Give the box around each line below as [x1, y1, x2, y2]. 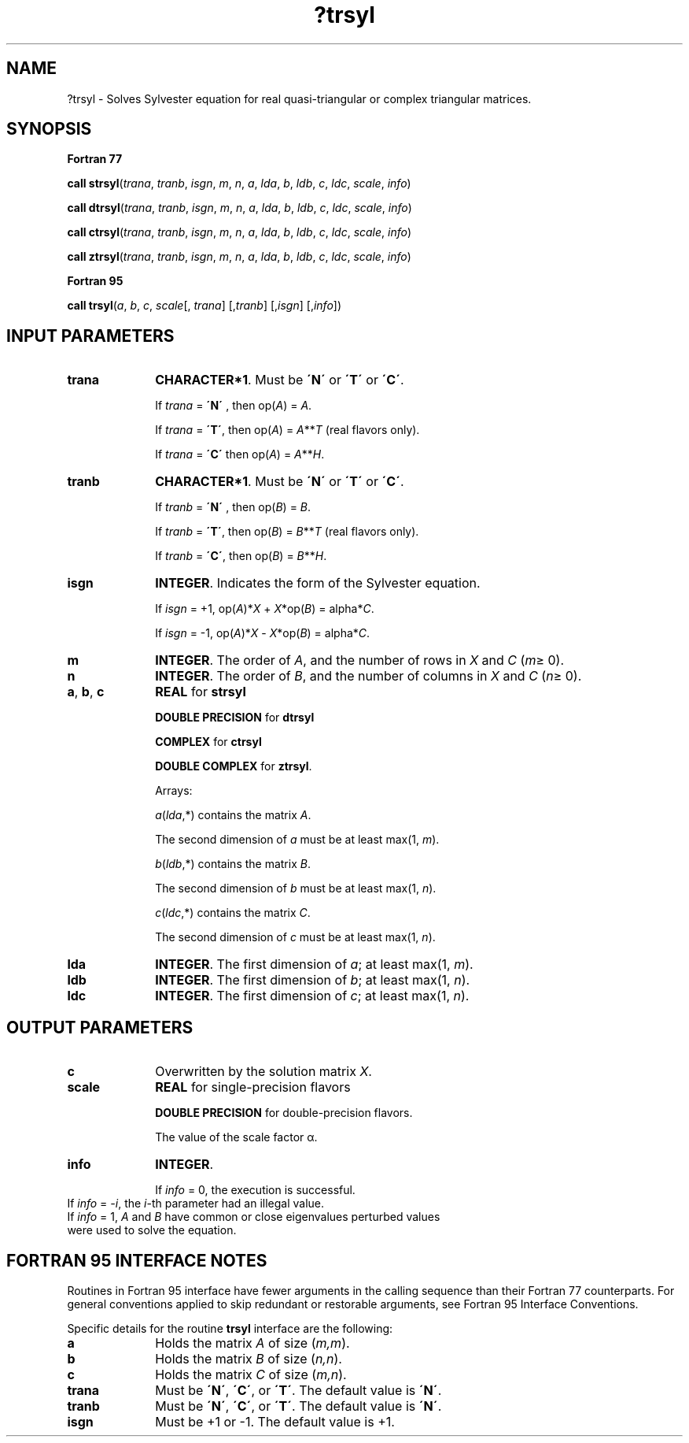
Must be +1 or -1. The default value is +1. [155, 1413, 395, 1430]
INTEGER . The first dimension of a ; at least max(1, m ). [155, 956, 473, 973]
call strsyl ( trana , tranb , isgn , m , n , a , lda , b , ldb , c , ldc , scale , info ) [67, 176, 411, 191]
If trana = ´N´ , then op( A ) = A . [155, 399, 312, 413]
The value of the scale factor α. [155, 1130, 318, 1144]
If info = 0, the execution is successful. [155, 1183, 356, 1197]
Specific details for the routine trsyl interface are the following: [67, 1321, 393, 1335]
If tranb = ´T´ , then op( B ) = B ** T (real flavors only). [155, 525, 419, 539]
